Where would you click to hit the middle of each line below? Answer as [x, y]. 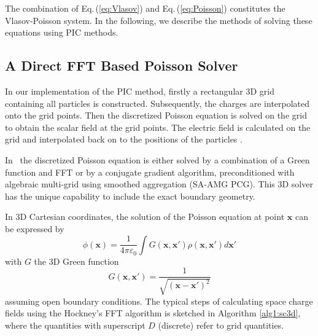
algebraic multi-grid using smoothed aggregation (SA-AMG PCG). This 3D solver [159, 184]
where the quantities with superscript [75, 325]
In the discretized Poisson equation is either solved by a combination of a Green [157, 159]
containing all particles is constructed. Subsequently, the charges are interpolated [157, 103]
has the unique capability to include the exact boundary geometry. [130, 196]
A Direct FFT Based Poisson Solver [122, 65]
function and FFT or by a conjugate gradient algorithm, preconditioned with [150, 172]
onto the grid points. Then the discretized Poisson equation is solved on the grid [156, 115]
